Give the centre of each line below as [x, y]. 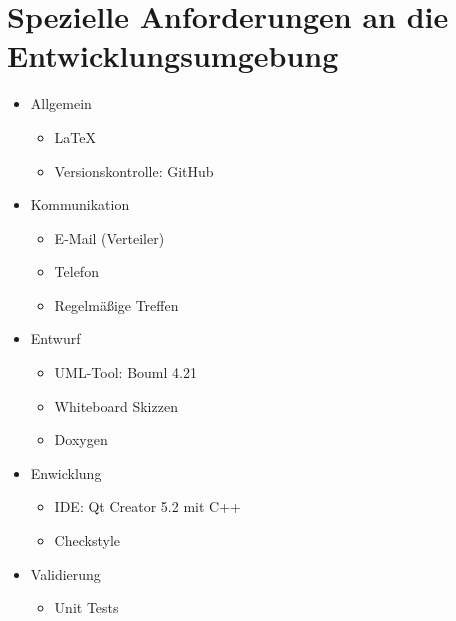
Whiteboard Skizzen [116, 405]
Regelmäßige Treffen [116, 304]
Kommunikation [80, 204]
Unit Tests [86, 607]
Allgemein [61, 103]
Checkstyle [87, 540]
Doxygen [81, 439]
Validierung [65, 573]
